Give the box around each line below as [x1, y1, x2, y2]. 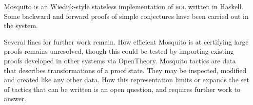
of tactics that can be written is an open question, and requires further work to [4, 84, 241, 94]
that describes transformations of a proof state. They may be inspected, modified [4, 65, 247, 75]
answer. [4, 93, 26, 104]
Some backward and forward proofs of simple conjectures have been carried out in [4, 11, 249, 21]
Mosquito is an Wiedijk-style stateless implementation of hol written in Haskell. [4, 1, 244, 11]
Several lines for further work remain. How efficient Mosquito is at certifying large [4, 36, 249, 46]
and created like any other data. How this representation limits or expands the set [4, 75, 250, 85]
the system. [4, 20, 38, 30]
